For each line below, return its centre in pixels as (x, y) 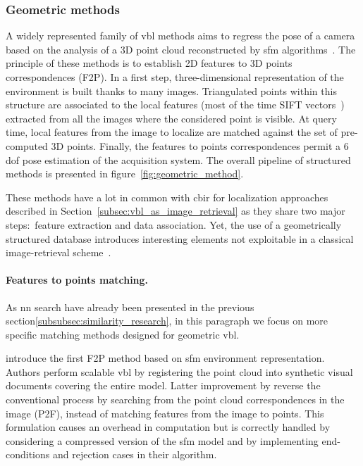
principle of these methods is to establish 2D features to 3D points (149, 63)
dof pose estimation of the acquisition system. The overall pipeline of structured (178, 159)
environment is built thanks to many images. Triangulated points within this (171, 90)
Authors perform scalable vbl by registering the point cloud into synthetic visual (179, 371)
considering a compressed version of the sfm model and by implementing (162, 440)
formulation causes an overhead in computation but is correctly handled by (168, 427)
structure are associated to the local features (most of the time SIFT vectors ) (175, 105)
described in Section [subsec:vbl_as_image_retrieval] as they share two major (176, 211)
